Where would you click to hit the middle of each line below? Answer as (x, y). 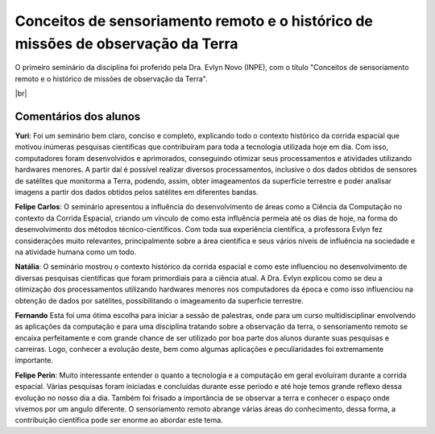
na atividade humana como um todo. (76, 252)
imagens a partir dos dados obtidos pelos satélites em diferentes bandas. (137, 192)
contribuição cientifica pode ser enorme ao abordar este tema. (119, 420)
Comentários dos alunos (78, 116)
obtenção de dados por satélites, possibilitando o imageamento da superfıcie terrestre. (159, 300)
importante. (34, 360)
